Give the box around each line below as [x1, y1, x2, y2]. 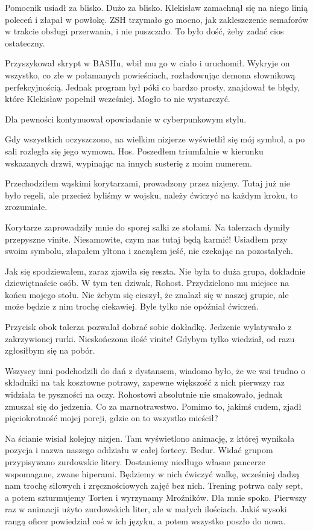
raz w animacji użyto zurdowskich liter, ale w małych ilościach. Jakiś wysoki [5, 503, 287, 515]
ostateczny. [5, 36, 45, 49]
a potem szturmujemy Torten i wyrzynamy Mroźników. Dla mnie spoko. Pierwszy [5, 491, 307, 503]
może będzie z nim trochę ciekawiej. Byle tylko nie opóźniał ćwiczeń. [5, 300, 259, 313]
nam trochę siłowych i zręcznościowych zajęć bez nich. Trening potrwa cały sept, [5, 479, 303, 492]
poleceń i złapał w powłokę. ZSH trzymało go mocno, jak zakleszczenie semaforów [5, 13, 309, 25]
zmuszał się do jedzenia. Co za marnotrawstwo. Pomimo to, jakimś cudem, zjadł [5, 399, 302, 412]
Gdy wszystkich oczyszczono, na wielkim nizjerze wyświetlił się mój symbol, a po [5, 133, 305, 145]
